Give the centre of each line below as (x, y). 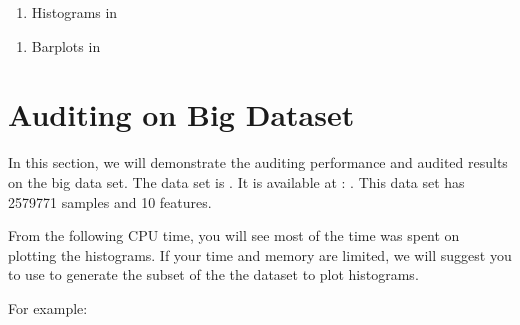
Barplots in (66, 45)
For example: (48, 307)
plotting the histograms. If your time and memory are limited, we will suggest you (260, 254)
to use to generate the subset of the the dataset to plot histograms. (213, 274)
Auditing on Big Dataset (181, 114)
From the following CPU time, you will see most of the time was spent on (234, 235)
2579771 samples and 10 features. (110, 201)
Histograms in (74, 12)
